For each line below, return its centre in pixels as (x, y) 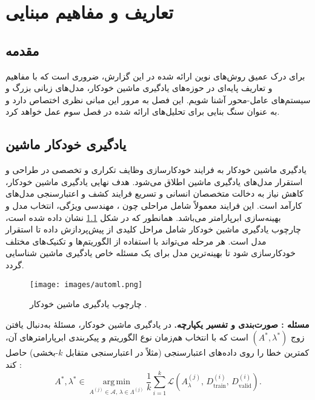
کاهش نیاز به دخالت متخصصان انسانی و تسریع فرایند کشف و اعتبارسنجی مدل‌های (154, 193)
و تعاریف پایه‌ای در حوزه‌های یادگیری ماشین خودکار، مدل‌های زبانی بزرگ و (139, 88)
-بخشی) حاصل (32, 352)
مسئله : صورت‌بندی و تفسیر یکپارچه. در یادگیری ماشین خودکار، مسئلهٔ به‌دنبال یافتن (157, 324)
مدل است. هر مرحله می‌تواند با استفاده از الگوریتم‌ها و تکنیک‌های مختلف (136, 241)
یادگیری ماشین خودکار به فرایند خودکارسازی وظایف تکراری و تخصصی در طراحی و (156, 170)
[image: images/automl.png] (86, 284)
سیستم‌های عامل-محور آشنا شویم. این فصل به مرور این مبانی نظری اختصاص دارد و (158, 99)
